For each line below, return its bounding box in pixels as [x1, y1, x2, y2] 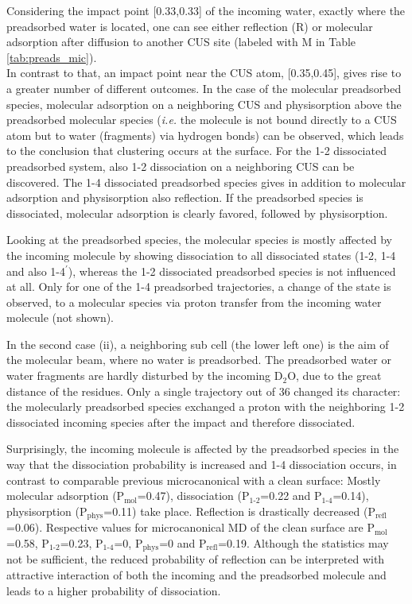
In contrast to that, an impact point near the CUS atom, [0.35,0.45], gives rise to [6, 64, 402, 81]
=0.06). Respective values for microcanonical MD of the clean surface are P [6, 519, 375, 536]
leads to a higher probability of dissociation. [6, 582, 221, 598]
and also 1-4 [6, 262, 65, 279]
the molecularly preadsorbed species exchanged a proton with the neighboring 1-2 [6, 398, 405, 415]
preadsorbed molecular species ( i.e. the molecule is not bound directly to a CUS [6, 111, 397, 128]
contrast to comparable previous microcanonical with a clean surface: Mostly [6, 471, 381, 488]
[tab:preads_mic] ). [6, 48, 97, 65]
